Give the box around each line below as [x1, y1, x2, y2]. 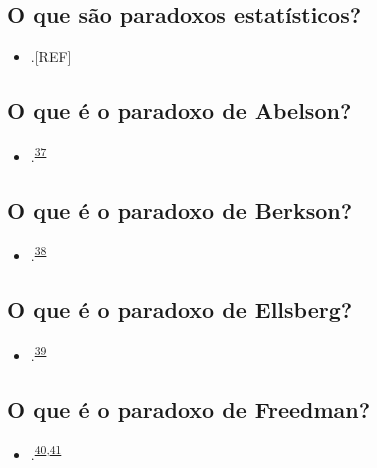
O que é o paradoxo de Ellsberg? [7, 294, 353, 325]
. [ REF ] [30, 46, 72, 67]
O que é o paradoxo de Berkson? [7, 194, 353, 225]
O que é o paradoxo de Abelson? [7, 95, 352, 126]
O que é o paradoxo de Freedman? [7, 393, 371, 424]
